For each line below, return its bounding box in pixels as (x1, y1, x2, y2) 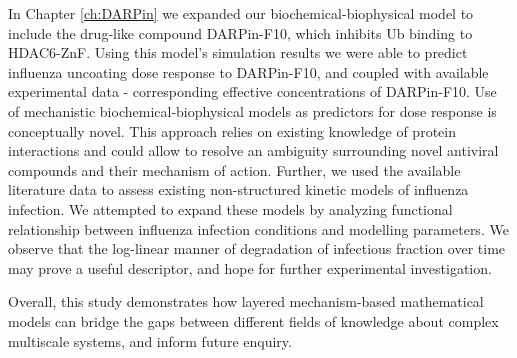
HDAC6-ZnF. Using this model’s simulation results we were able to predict (8, 42, 468, 63)
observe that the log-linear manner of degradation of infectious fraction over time (8, 238, 506, 259)
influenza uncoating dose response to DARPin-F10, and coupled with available (8, 61, 489, 82)
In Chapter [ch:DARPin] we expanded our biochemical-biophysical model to (8, 3, 474, 23)
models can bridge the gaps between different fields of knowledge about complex (8, 310, 499, 331)
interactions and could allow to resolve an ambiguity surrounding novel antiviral (8, 140, 499, 161)
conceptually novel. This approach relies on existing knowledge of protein (8, 120, 456, 141)
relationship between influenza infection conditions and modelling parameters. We (8, 218, 509, 239)
